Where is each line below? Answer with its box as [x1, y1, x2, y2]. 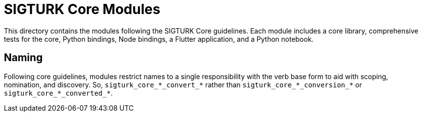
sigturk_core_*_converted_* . [4, 88, 113, 97]
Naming [4, 51, 43, 64]
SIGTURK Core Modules [4, 1, 160, 17]
